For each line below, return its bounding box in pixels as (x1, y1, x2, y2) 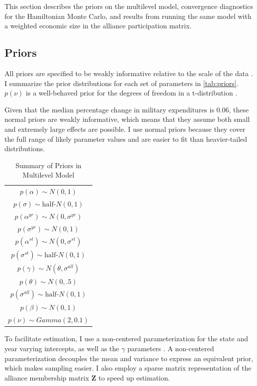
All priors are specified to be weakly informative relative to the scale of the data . (4, 68, 253, 78)
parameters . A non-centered (127, 343, 214, 353)
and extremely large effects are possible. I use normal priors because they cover (4, 123, 246, 134)
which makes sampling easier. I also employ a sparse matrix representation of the (4, 363, 252, 373)
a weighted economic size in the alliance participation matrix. (4, 20, 192, 31)
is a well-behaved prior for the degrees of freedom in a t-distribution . (26, 88, 238, 98)
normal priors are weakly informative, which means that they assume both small (4, 114, 250, 124)
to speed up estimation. (98, 372, 170, 383)
